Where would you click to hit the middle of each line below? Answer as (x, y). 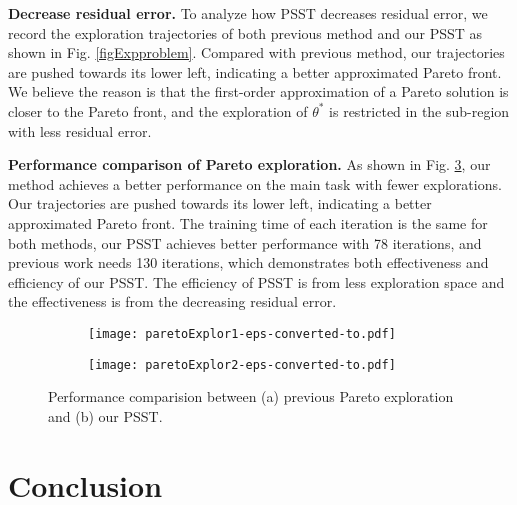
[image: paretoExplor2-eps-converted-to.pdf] (242, 364)
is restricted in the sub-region (419, 110)
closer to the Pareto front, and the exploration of (158, 110)
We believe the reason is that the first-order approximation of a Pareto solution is (258, 91)
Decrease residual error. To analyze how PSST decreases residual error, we (248, 13)
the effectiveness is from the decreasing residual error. (172, 301)
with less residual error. (80, 130)
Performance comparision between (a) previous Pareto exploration (251, 396)
